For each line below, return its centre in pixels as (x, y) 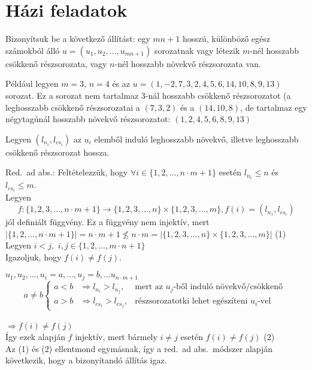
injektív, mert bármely (116, 337)
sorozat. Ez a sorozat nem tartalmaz (72, 95)
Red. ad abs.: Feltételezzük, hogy (67, 172)
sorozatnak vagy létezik (197, 50)
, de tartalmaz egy (274, 107)
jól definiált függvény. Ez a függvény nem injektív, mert (107, 222)
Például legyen (32, 84)
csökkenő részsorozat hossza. (57, 152)
